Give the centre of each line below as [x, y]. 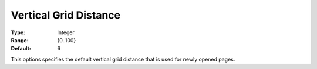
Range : [20, 40]
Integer [66, 32]
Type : [18, 32]
